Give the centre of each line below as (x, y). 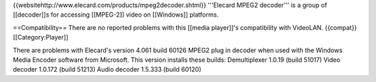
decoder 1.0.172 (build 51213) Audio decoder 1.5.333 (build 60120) (107, 69)
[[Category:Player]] (41, 38)
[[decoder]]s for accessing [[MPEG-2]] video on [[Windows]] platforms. (116, 15)
